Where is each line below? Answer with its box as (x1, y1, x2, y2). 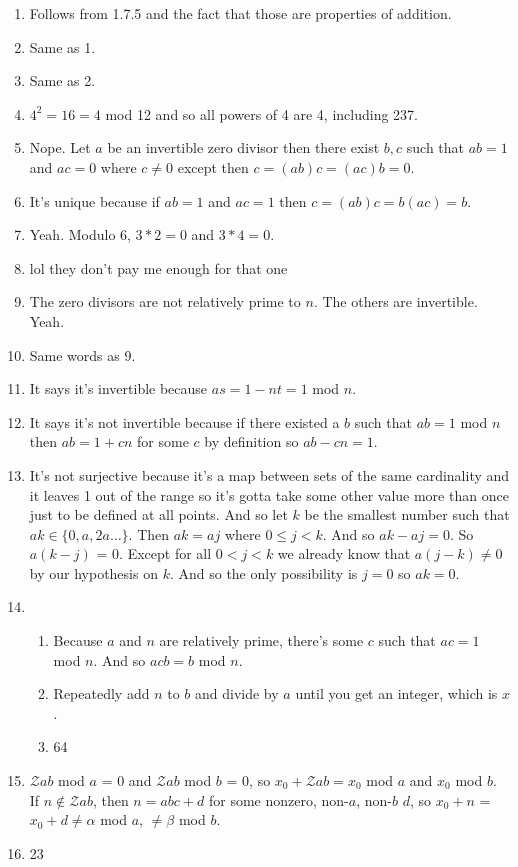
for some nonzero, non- (208, 789, 349, 810)
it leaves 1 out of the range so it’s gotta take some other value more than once (29, 484, 509, 505)
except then (177, 156, 249, 177)
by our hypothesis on (29, 562, 158, 583)
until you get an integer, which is (295, 683, 498, 704)
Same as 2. (29, 70, 96, 91)
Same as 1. (29, 36, 96, 57)
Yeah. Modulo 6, (29, 224, 131, 245)
